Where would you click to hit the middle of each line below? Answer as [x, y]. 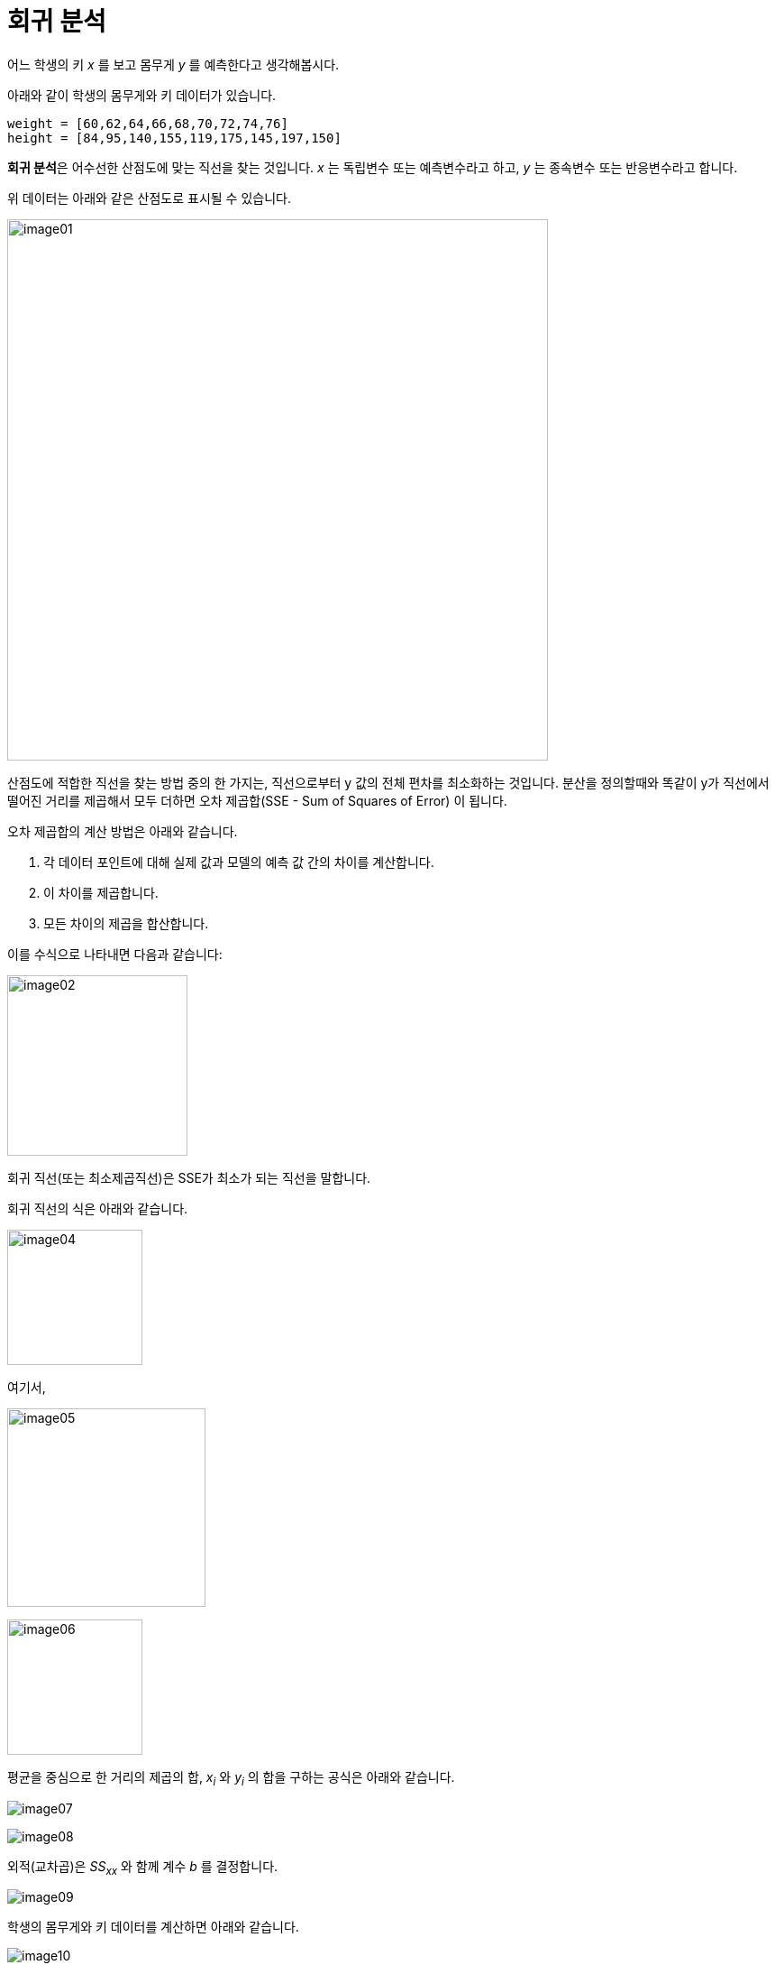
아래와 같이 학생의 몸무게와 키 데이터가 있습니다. [142, 95]
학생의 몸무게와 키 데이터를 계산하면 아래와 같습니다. [153, 1927]
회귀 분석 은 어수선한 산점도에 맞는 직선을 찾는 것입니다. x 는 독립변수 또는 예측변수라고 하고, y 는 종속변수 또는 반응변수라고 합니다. [373, 167]
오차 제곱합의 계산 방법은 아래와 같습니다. [123, 831]
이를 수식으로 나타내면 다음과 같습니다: [115, 954]
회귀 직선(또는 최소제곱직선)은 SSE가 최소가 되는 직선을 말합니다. [189, 1177]
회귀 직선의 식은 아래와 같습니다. [98, 1208]
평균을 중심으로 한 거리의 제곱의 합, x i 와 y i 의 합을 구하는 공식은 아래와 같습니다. [231, 1778]
